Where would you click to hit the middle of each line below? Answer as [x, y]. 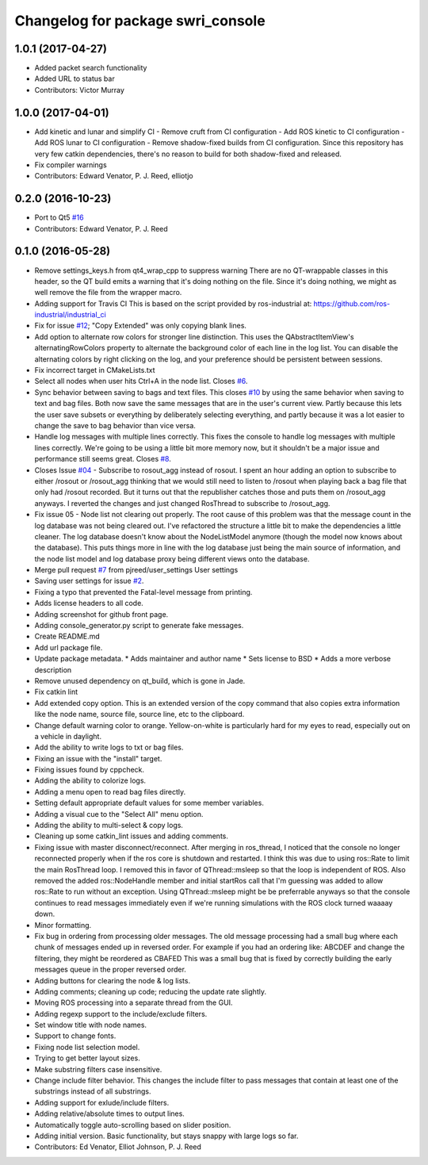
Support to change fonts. [75, 1036]
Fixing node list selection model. [87, 1047]
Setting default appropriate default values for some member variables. [149, 803]
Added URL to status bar [75, 79]
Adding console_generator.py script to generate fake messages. [139, 626]
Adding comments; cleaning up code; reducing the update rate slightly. [151, 991]
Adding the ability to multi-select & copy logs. [109, 826]
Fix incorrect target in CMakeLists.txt [95, 370]
